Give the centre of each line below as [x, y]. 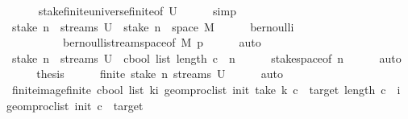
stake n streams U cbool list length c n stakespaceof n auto [206, 57]
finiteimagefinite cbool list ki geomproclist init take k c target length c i [206, 89]
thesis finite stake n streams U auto [160, 74]
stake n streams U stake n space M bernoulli [153, 26]
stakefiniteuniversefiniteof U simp [137, 10]
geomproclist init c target [75, 105]
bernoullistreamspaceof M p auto [162, 42]
